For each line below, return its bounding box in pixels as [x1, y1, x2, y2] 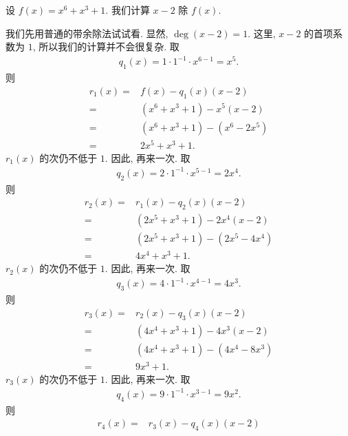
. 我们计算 [105, 3, 150, 17]
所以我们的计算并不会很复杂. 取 [39, 39, 180, 54]
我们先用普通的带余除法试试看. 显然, [6, 25, 168, 40]
